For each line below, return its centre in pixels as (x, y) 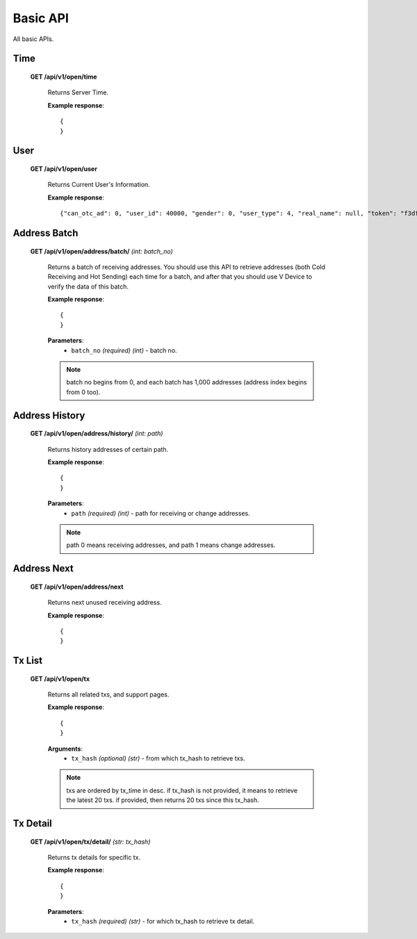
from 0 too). (83, 392)
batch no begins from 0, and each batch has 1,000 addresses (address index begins (187, 382)
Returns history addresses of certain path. (108, 449)
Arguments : (65, 749)
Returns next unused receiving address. (105, 603)
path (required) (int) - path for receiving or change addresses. (161, 513)
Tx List (28, 661)
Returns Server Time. (78, 92)
